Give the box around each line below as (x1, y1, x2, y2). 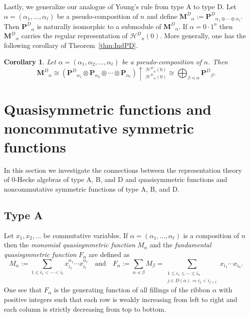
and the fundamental (150, 240, 212, 250)
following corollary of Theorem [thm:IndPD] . (4, 40, 138, 50)
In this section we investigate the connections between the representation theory (4, 165, 242, 175)
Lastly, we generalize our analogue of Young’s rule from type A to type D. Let (4, 1, 236, 11)
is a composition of (183, 230, 239, 240)
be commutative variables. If (43, 230, 128, 240)
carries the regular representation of (21, 30, 128, 41)
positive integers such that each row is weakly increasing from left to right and (4, 294, 237, 304)
